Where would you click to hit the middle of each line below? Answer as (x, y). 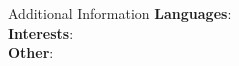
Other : (31, 52)
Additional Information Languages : (120, 13)
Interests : (41, 32)
